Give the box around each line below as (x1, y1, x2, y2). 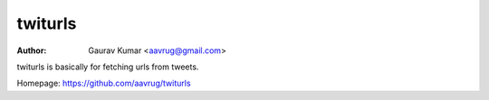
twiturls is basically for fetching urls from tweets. (16, 61, 199, 72)
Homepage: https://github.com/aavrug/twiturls (16, 77, 191, 89)
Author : (16, 45, 47, 56)
